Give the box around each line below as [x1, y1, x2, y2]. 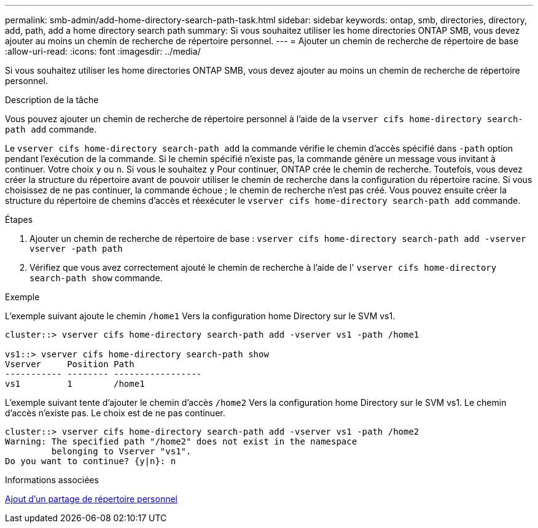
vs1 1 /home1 [5, 379, 145, 389]
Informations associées [5, 475, 99, 485]
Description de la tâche [5, 95, 99, 105]
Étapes [5, 214, 33, 225]
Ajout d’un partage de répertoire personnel [5, 494, 177, 504]
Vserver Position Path [5, 359, 134, 369]
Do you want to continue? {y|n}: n [5, 456, 176, 466]
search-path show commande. [29, 273, 163, 283]
